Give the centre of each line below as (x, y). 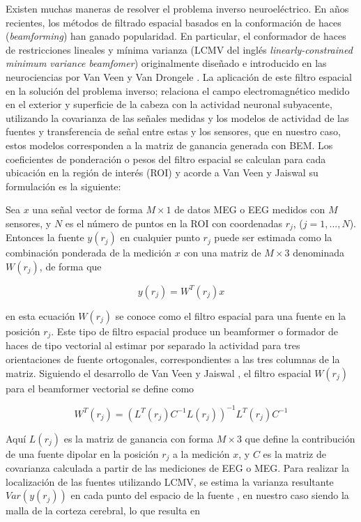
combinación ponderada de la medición (89, 253)
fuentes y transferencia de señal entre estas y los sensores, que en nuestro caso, (173, 131)
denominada (319, 253)
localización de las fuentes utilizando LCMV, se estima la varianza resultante (170, 481)
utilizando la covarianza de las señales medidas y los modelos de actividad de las (177, 117)
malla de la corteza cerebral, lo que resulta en (103, 511)
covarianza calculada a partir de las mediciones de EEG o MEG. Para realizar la (177, 468)
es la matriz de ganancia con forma (139, 438)
